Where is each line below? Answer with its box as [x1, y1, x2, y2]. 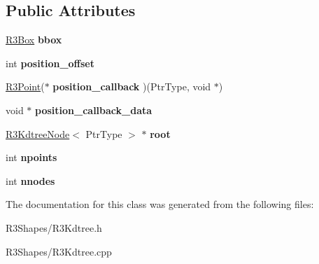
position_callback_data [35, 102, 153, 117]
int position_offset [6, 55, 94, 70]
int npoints [6, 150, 57, 165]
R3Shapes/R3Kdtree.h [6, 220, 102, 235]
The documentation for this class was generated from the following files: [6, 197, 314, 211]
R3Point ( [6, 79, 45, 94]
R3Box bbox [6, 32, 62, 47]
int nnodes [6, 173, 55, 188]
